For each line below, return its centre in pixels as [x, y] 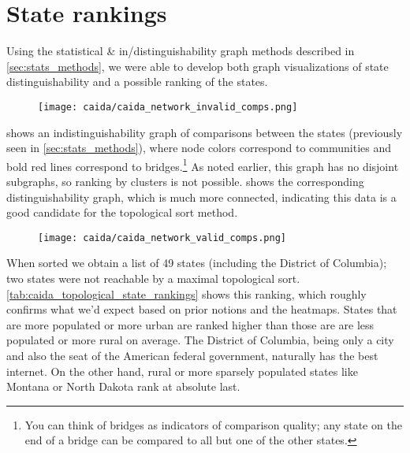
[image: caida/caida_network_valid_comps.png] [162, 238]
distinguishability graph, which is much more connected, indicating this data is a [201, 197]
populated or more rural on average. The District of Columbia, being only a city [200, 340]
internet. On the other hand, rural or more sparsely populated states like [182, 371]
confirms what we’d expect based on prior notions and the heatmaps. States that [202, 309]
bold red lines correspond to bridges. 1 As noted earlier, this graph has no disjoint [203, 165]
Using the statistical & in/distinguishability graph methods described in [181, 51]
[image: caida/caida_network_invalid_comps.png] [168, 107]
